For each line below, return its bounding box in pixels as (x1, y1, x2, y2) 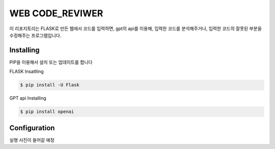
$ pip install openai (20, 109, 74, 114)
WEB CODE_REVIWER (9, 8, 103, 19)
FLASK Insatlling (9, 69, 44, 75)
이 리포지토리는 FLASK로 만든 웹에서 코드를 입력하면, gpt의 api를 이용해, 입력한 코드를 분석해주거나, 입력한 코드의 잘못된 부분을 (9, 25, 262, 32)
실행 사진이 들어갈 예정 (9, 137, 54, 143)
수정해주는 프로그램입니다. (9, 32, 62, 38)
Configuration (9, 124, 55, 132)
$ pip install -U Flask (20, 82, 80, 88)
